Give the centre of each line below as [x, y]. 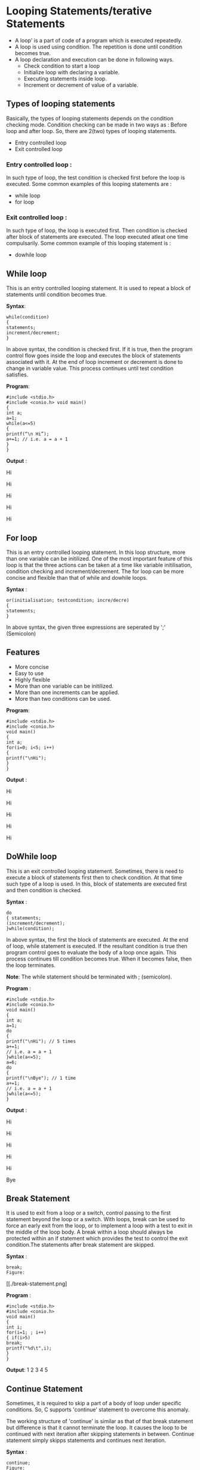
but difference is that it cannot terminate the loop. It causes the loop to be [97, 1427]
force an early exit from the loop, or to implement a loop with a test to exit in [99, 1226]
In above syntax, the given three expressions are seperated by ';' [86, 627]
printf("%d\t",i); [29, 1348]
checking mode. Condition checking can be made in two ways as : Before [97, 125]
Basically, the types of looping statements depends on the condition [90, 118]
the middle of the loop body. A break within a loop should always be [90, 1232]
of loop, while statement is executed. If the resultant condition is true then [97, 946]
